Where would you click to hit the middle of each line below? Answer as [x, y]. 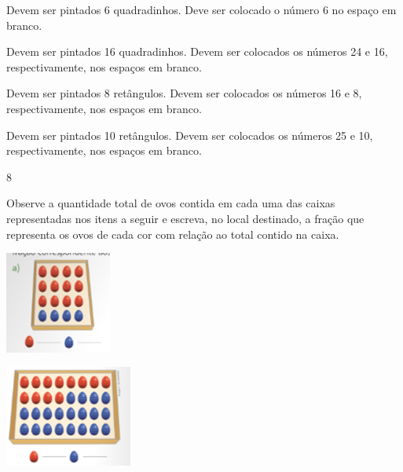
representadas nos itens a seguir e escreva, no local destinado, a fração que [185, 218]
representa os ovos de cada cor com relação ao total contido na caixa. [173, 234]
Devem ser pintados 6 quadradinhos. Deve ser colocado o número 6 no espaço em [201, 9]
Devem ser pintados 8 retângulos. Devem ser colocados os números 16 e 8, [184, 93]
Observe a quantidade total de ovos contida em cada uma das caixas [171, 203]
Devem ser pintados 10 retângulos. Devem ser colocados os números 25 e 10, [190, 135]
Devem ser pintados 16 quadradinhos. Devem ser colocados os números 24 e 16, [197, 51]
